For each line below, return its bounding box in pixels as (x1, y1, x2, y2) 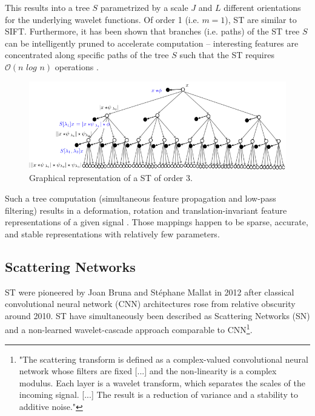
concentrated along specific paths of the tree (5, 48, 169, 61)
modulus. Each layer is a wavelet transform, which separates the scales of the (19, 376, 305, 389)
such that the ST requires (179, 48, 274, 61)
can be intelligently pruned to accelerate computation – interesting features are (5, 36, 299, 49)
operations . (55, 60, 99, 73)
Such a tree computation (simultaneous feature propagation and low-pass (5, 192, 276, 205)
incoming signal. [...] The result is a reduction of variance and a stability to (19, 388, 298, 401)
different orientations (224, 1, 301, 13)
